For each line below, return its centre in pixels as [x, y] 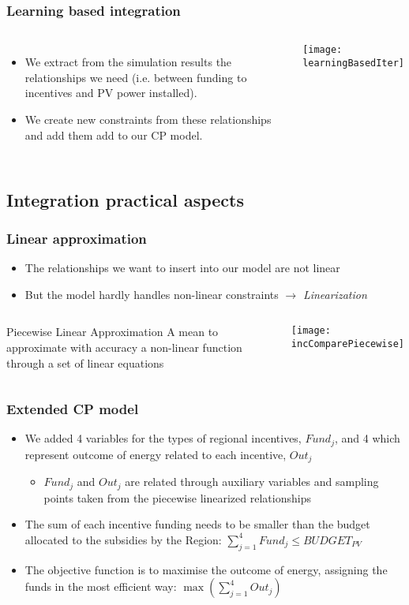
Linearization [335, 294]
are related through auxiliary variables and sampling [252, 482]
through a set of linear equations [85, 362]
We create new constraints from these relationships [148, 119]
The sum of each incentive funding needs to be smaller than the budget [197, 524]
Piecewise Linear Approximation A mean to [113, 332]
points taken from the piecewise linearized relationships [177, 497]
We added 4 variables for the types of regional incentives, [163, 438]
